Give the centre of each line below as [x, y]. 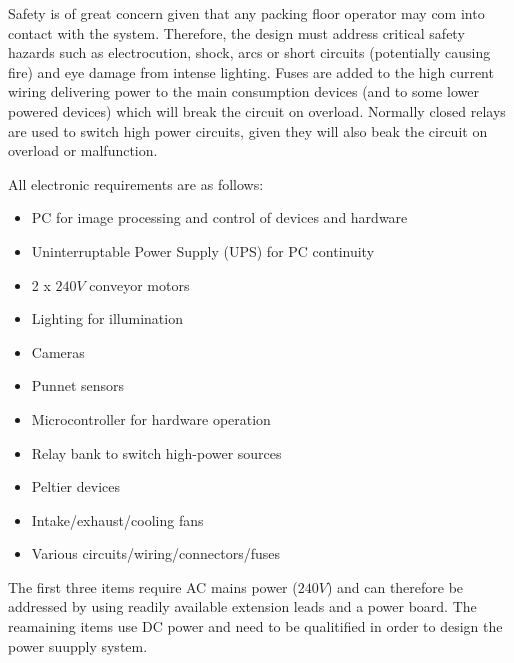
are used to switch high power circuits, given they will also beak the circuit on [248, 130]
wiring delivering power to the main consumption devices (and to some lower [243, 91]
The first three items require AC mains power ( [153, 586]
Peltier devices [75, 486]
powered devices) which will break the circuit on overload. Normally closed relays [257, 110]
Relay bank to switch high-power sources [156, 452]
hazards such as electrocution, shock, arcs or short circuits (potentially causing [249, 52]
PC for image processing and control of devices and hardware [219, 217]
